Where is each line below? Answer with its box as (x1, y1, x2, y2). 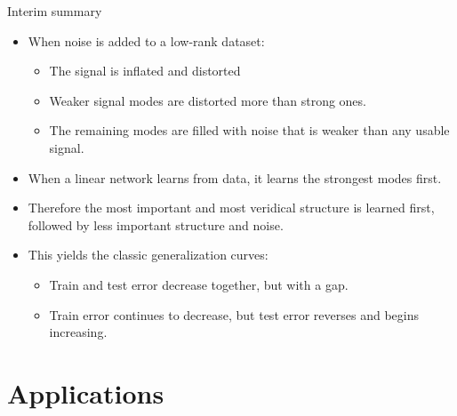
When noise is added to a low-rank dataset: (28, 31, 265, 50)
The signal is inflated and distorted (49, 61, 241, 80)
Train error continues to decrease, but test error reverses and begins (49, 305, 419, 324)
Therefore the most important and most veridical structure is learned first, (28, 198, 435, 217)
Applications (7, 374, 164, 411)
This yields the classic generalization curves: (28, 245, 269, 264)
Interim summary (7, 2, 102, 20)
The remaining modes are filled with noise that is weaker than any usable (49, 121, 450, 140)
